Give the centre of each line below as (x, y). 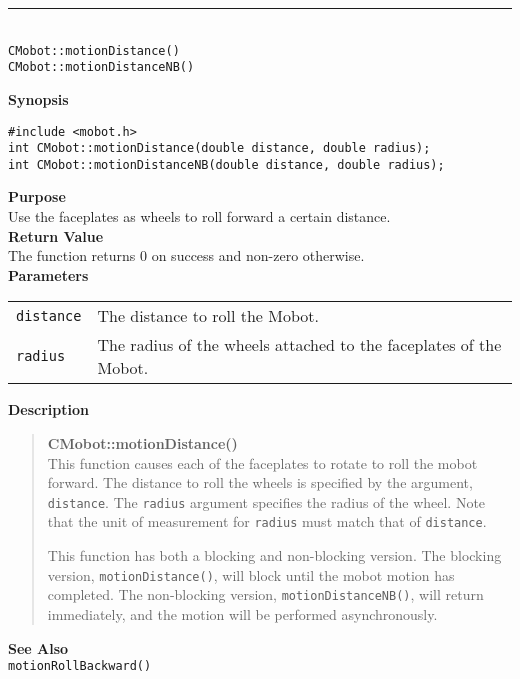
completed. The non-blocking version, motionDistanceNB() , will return (265, 594)
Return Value (56, 235)
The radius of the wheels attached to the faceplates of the (299, 345)
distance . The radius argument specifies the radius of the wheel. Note (266, 501)
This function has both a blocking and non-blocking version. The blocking (274, 555)
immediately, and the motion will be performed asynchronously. (242, 614)
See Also (38, 647)
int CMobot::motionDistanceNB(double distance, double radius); (226, 164)
